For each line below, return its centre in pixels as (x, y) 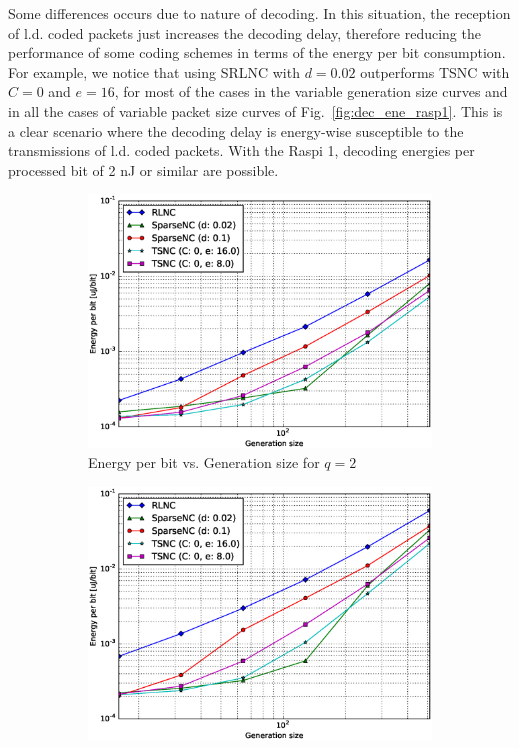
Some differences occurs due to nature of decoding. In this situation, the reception (259, 13)
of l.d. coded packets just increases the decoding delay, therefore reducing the (244, 32)
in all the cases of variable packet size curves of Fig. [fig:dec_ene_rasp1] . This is (255, 110)
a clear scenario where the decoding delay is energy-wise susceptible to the (236, 130)
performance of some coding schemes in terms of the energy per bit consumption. (257, 52)
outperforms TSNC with (435, 71)
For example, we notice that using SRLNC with (154, 71)
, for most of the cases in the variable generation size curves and (311, 91)
